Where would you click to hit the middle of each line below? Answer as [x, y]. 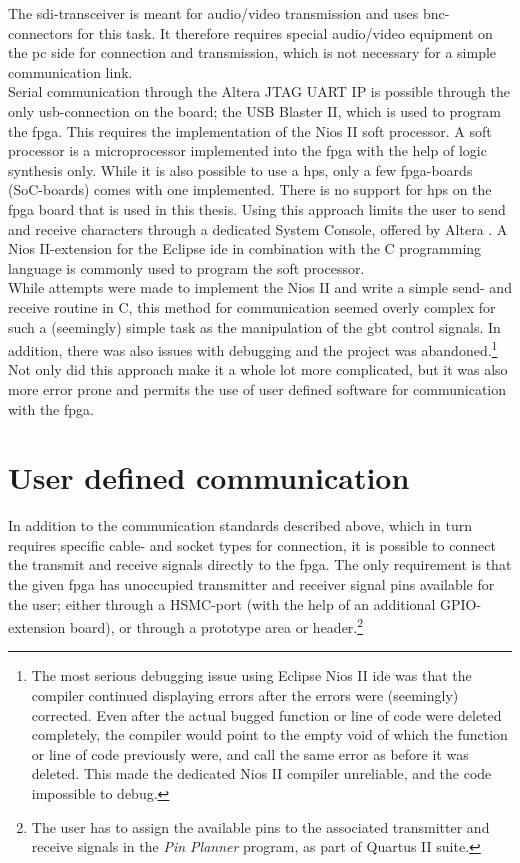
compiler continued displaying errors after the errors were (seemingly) [245, 695]
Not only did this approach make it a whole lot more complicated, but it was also [258, 369]
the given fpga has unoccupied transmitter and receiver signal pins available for [251, 584]
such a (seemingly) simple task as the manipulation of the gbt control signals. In [254, 326]
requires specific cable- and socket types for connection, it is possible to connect [252, 544]
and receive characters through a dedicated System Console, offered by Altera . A [258, 228]
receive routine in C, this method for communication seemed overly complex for [252, 306]
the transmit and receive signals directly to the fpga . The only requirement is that [260, 564]
